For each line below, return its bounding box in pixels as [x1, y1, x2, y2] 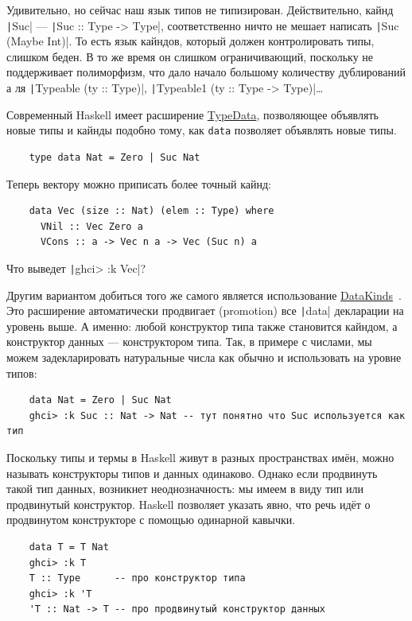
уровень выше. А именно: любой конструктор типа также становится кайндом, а [6, 317, 398, 334]
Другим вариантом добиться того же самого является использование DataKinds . [6, 286, 402, 303]
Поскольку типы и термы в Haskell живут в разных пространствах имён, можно [6, 448, 395, 465]
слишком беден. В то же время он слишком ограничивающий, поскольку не [6, 48, 374, 64]
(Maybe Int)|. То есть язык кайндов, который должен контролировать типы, [6, 33, 375, 49]
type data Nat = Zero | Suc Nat [29, 151, 200, 163]
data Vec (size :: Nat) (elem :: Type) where [29, 205, 274, 217]
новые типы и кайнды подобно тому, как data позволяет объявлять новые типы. [6, 122, 397, 138]
